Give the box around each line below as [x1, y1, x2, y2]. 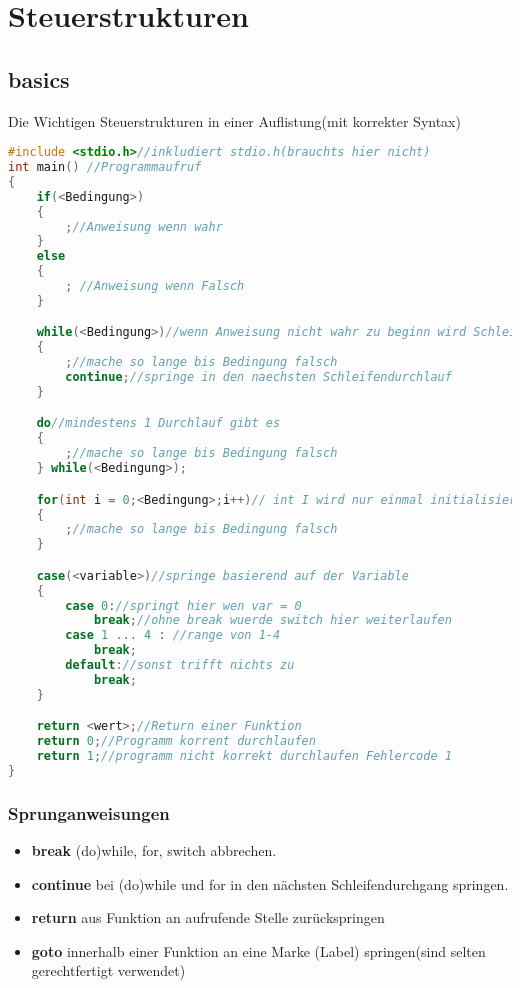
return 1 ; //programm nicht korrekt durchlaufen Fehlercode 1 [36, 749, 452, 764]
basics [8, 63, 70, 94]
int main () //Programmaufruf [8, 160, 202, 175]
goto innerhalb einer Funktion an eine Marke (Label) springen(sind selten [31, 940, 486, 961]
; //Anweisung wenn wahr [65, 219, 223, 234]
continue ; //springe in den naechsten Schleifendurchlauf [65, 370, 452, 385]
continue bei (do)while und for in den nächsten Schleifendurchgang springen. [31, 873, 509, 894]
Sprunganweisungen [8, 800, 170, 825]
